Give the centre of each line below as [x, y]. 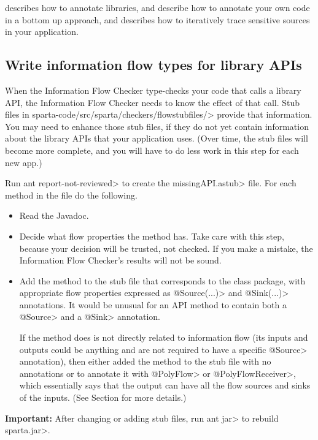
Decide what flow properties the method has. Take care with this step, [152, 236]
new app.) [24, 162]
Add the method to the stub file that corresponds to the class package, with [162, 280]
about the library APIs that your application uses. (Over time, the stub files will [157, 138]
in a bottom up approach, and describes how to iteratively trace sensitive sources [157, 19]
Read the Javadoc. [54, 215]
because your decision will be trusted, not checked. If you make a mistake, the [166, 248]
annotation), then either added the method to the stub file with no [145, 361]
